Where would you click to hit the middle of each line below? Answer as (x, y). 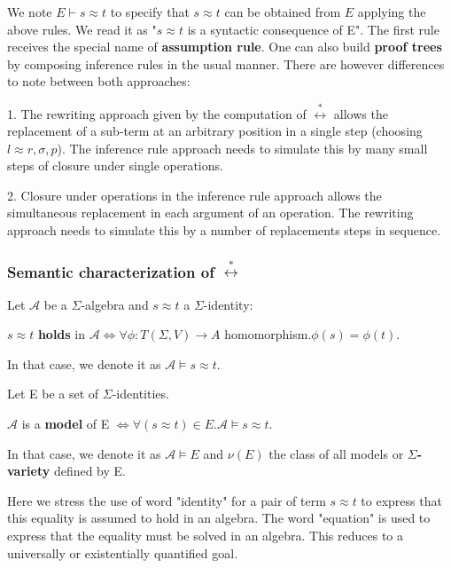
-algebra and (115, 304)
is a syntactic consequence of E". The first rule (313, 29)
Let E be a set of (53, 394)
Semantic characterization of (111, 271)
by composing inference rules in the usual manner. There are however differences (226, 63)
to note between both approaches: (99, 81)
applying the (392, 12)
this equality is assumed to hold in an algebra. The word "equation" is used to (219, 518)
